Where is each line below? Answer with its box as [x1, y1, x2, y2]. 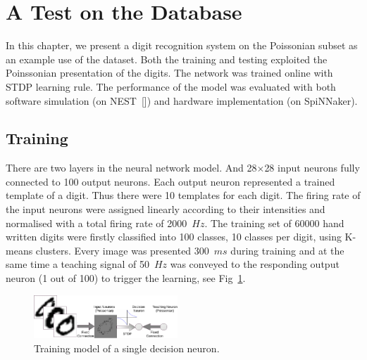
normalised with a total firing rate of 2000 [6, 215, 187, 230]
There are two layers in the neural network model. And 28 [6, 160, 257, 175]
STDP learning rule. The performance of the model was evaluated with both [6, 79, 336, 94]
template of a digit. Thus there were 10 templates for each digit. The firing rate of [6, 188, 361, 202]
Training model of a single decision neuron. [34, 340, 220, 355]
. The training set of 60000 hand [204, 215, 344, 230]
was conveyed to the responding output [170, 257, 340, 271]
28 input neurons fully [264, 160, 360, 175]
